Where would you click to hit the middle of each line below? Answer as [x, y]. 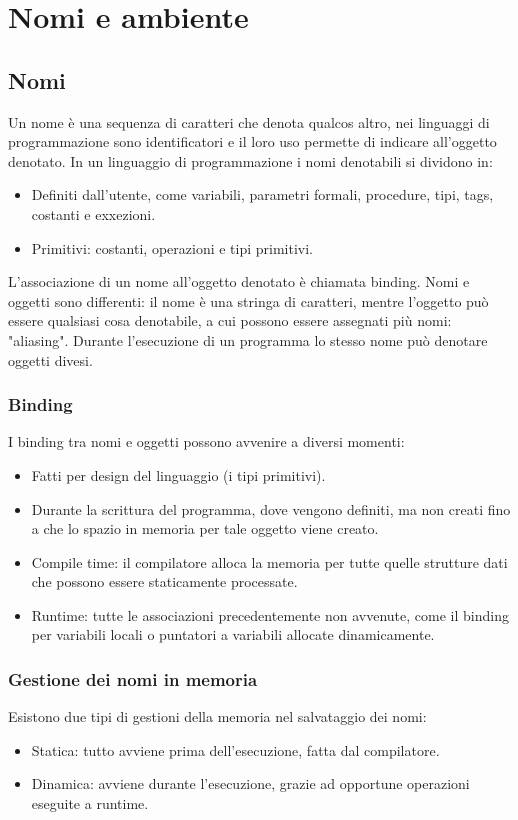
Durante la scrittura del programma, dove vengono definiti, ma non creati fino [271, 508]
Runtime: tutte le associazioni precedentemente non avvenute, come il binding [270, 614]
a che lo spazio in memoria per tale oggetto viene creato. [205, 528]
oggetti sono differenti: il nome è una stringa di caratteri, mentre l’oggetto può [248, 300]
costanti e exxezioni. [93, 213]
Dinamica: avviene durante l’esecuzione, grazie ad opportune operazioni [250, 783]
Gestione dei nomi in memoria [133, 679]
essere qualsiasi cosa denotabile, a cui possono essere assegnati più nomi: [230, 320]
